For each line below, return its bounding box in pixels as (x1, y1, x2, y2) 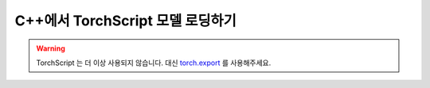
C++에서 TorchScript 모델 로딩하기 (14, 12, 236, 29)
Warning (36, 44, 65, 53)
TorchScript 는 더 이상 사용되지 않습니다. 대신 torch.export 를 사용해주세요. (36, 58, 272, 67)
